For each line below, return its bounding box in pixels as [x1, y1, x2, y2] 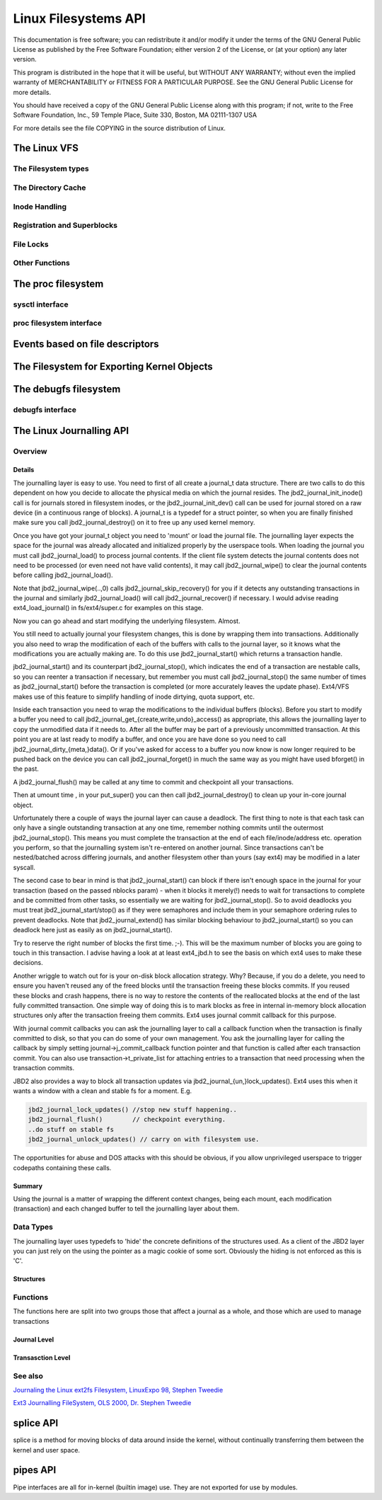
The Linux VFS [13, 142, 79, 154]
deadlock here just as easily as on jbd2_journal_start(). [13, 926, 173, 934]
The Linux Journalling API [13, 425, 129, 437]
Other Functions [13, 258, 70, 268]
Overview [13, 446, 47, 456]
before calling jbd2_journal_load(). [13, 571, 113, 580]
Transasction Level [13, 1353, 71, 1362]
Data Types [13, 1222, 53, 1232]
